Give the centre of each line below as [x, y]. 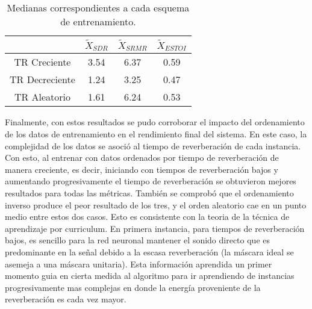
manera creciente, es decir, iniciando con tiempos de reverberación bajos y [142, 169]
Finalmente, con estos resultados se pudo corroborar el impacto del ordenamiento [155, 122]
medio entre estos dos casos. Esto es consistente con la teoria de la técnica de [147, 217]
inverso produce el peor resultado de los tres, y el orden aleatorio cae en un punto [156, 204]
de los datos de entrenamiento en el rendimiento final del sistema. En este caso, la [156, 134]
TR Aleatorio [42, 97]
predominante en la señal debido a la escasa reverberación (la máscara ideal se [149, 252]
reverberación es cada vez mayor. [66, 299]
